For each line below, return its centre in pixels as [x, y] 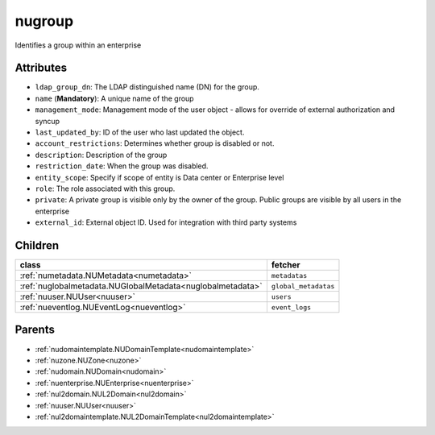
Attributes [41, 68]
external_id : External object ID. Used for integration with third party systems [166, 222]
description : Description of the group [101, 155]
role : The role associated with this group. [105, 188]
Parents [35, 330]
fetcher [286, 265]
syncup [48, 121]
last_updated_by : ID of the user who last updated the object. [140, 132]
